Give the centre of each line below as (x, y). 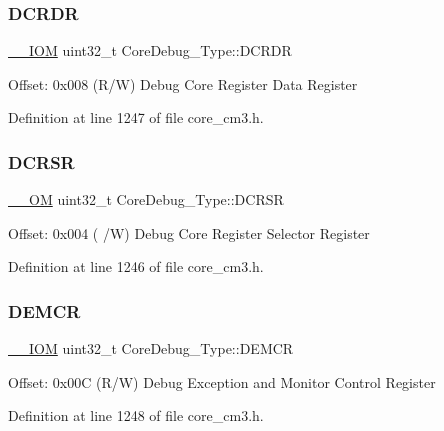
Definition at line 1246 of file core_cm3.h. (136, 266)
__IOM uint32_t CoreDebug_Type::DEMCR (151, 348)
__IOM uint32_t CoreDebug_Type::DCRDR (150, 50)
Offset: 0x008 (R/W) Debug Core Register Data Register (183, 83)
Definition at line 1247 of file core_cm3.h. (136, 117)
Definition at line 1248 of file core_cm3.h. (136, 415)
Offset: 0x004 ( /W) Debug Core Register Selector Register (189, 232)
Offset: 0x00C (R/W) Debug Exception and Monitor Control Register (222, 381)
